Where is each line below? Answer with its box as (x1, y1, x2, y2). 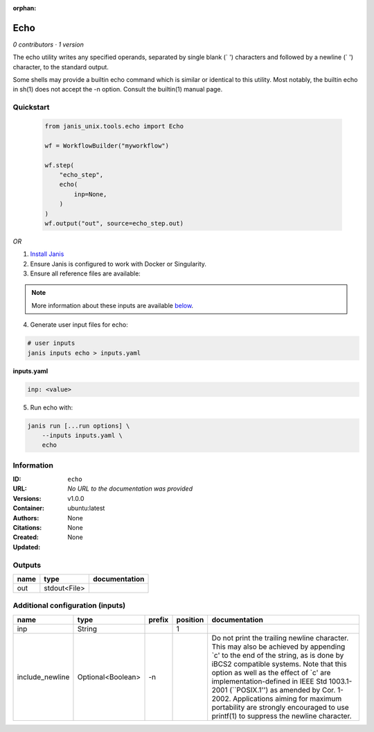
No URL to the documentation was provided (67, 484, 193, 493)
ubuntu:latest (67, 504, 105, 513)
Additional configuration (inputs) (12, 601, 126, 611)
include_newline (17, 672, 70, 681)
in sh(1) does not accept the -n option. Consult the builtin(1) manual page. (12, 85, 223, 94)
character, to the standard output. (12, 62, 109, 71)
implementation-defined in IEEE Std (211, 676, 328, 686)
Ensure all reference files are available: (30, 269, 141, 278)
